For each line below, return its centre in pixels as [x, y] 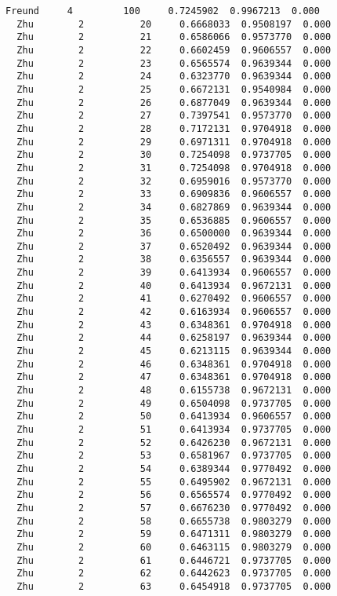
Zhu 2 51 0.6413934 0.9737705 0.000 [174, 430]
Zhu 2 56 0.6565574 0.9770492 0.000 [174, 495]
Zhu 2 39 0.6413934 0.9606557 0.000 [174, 273]
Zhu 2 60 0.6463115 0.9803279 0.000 [174, 547]
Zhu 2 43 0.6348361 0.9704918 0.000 [174, 325]
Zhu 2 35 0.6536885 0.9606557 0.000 [174, 220]
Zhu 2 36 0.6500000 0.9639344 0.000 [174, 234]
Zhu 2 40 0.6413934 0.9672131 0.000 [174, 285]
